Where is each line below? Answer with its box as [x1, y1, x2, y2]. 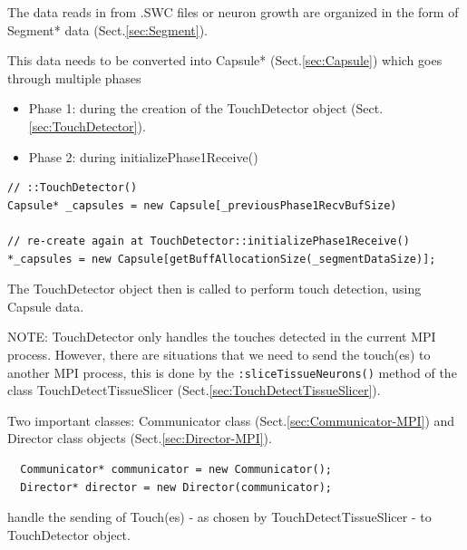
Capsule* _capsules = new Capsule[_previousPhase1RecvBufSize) [7, 198, 397, 212]
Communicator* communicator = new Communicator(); [20, 462, 332, 476]
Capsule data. [7, 296, 84, 315]
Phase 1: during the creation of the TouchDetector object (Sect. [28, 99, 384, 118]
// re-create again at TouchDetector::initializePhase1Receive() [7, 234, 410, 247]
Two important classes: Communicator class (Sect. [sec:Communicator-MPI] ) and [7, 410, 455, 429]
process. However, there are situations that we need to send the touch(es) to [7, 344, 431, 363]
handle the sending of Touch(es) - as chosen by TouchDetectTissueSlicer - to [7, 507, 432, 526]
